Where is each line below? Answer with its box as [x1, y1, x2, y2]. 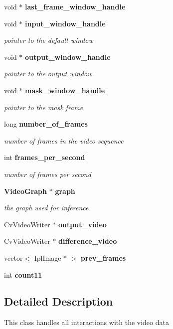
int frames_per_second [4, 152, 85, 163]
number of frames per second [4, 168, 91, 179]
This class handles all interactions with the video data [4, 317, 169, 328]
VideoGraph [4, 185, 47, 196]
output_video [58, 219, 107, 229]
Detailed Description [4, 294, 113, 309]
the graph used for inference [4, 202, 89, 213]
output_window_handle [25, 51, 111, 62]
